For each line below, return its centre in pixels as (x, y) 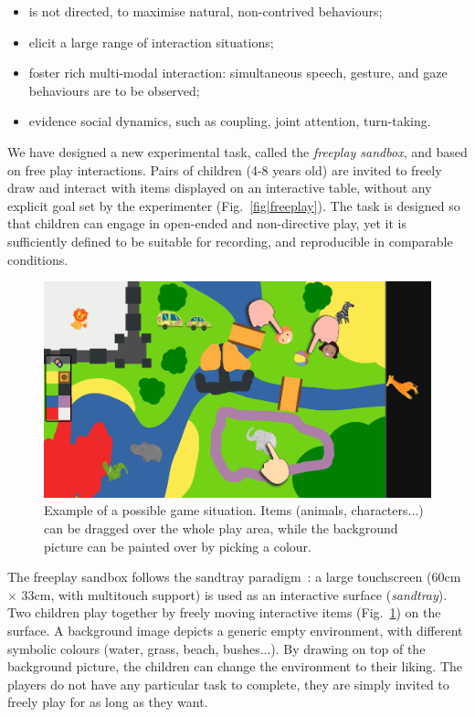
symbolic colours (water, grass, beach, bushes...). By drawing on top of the (216, 648)
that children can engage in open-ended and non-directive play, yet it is (207, 223)
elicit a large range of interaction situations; (151, 42)
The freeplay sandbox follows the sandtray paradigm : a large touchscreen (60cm (234, 577)
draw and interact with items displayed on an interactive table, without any (220, 188)
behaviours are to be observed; (114, 90)
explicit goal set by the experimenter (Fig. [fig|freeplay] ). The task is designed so (234, 205)
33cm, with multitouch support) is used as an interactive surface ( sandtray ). (234, 594)
